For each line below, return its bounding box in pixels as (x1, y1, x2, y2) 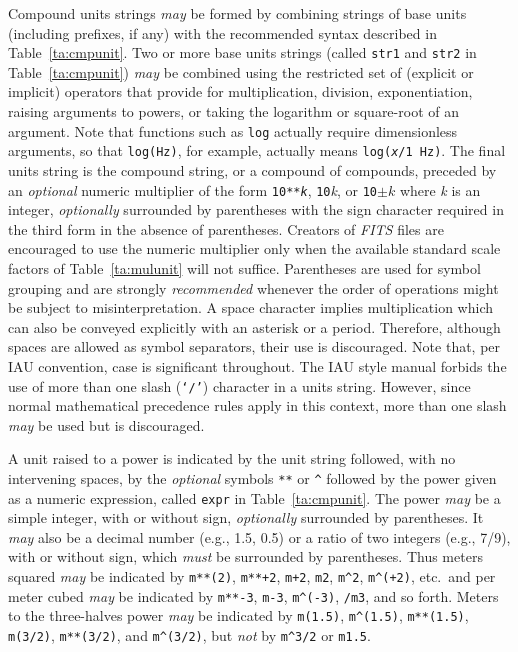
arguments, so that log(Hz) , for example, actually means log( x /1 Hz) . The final (8, 140, 506, 161)
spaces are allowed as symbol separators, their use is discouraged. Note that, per (8, 336, 501, 357)
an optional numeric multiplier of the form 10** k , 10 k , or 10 (8, 179, 378, 200)
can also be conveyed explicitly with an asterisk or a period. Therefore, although (8, 316, 501, 337)
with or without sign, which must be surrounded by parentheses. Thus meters (8, 546, 483, 567)
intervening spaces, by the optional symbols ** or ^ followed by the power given (8, 467, 497, 488)
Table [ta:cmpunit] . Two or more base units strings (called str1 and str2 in (8, 42, 477, 63)
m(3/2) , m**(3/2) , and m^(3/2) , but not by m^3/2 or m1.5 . (8, 625, 371, 646)
